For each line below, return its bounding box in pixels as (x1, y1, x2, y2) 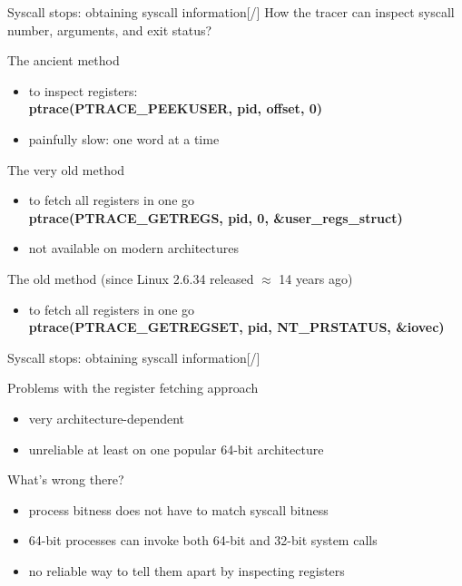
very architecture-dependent (28, 408, 185, 427)
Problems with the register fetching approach (7, 378, 259, 397)
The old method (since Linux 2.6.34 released (7, 269, 254, 288)
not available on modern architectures (28, 239, 239, 258)
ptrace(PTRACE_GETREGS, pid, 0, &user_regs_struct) (28, 208, 403, 227)
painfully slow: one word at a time (28, 129, 220, 148)
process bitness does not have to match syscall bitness (28, 500, 329, 519)
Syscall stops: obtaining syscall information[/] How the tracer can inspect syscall (7, 3, 455, 21)
